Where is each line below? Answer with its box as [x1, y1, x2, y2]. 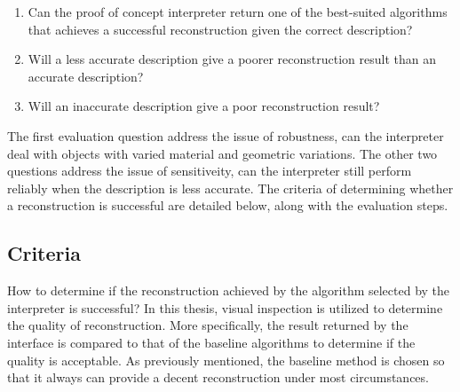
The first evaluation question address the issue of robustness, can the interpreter [7, 126, 444, 145]
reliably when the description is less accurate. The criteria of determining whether [7, 178, 454, 197]
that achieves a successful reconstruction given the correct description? [28, 20, 413, 38]
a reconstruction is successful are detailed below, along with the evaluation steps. [7, 196, 448, 215]
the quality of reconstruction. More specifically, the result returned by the [7, 316, 408, 334]
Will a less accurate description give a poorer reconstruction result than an [28, 50, 436, 68]
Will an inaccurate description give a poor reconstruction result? [28, 97, 380, 115]
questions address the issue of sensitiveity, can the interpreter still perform [7, 161, 412, 180]
